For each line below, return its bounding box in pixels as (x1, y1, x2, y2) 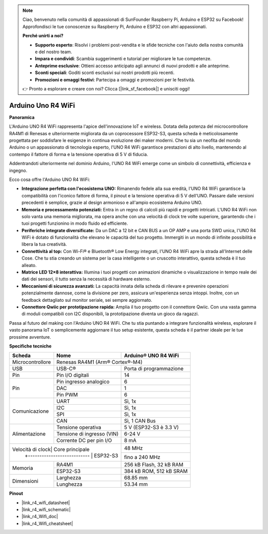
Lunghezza (56, 481, 83, 488)
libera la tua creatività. (21, 241, 67, 247)
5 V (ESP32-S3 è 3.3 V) (124, 424, 179, 431)
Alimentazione (12, 431, 46, 438)
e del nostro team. (35, 49, 72, 55)
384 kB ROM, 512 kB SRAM (124, 468, 188, 475)
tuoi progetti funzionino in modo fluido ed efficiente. (21, 220, 129, 226)
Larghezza (56, 474, 81, 481)
